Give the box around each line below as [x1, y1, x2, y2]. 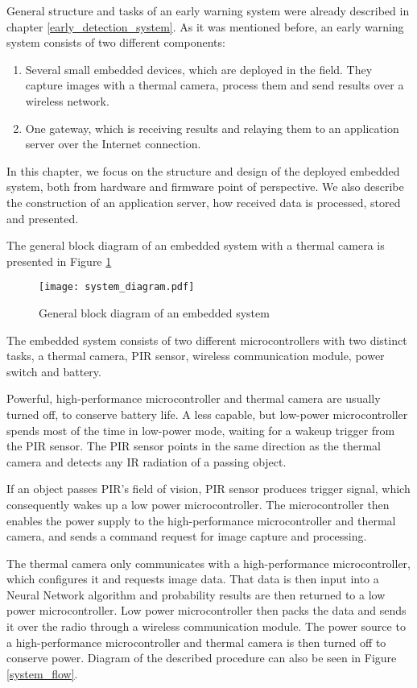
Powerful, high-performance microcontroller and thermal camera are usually [6, 390, 381, 407]
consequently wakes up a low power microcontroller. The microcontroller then [6, 495, 390, 512]
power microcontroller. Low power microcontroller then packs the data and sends [6, 602, 407, 619]
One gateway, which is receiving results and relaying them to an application [25, 119, 399, 136]
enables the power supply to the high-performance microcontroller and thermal [6, 512, 396, 528]
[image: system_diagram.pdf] [39, 281, 195, 293]
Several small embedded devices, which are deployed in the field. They [25, 60, 373, 77]
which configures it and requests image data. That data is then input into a [6, 570, 379, 587]
